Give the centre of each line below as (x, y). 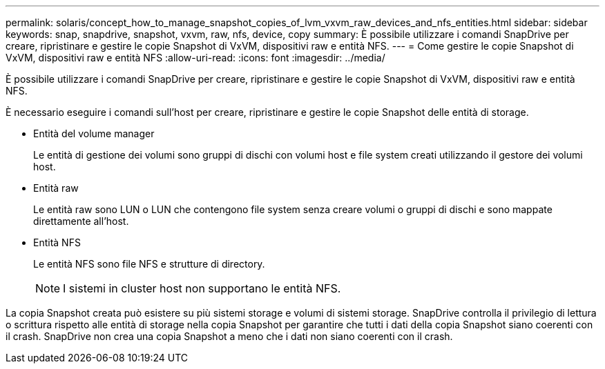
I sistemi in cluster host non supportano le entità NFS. (202, 288)
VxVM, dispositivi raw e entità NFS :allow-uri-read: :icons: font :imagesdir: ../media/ (195, 58)
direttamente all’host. (81, 221)
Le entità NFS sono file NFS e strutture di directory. (149, 264)
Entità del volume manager (94, 133)
